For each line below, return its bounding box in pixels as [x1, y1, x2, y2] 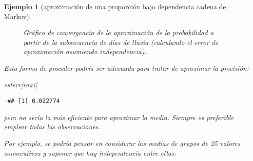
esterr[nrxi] [4, 79, 38, 89]
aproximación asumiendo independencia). [23, 46, 147, 57]
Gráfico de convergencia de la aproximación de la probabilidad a [23, 27, 214, 38]
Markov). [4, 11, 31, 21]
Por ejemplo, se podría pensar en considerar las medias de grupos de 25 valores [4, 138, 240, 148]
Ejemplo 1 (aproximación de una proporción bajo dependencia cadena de [4, 1, 226, 11]
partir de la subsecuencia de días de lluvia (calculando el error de [23, 37, 218, 47]
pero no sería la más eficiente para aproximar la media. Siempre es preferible [4, 112, 234, 122]
